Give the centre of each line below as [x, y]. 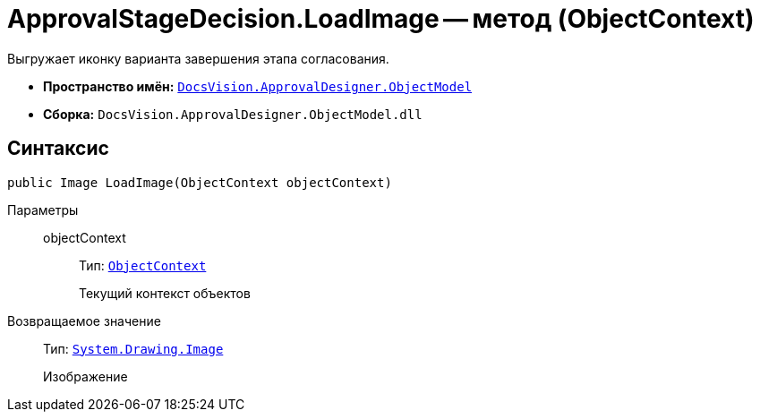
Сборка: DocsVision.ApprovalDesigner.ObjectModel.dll [233, 114]
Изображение [85, 376]
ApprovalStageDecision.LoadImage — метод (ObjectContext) [381, 19]
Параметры [43, 209]
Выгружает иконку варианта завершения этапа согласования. [198, 58]
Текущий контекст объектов [165, 293]
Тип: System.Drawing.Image [133, 348]
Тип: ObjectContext [143, 265]
